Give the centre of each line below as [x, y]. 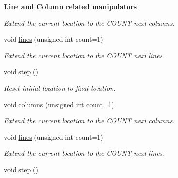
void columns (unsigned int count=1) [59, 104]
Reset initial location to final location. [60, 88]
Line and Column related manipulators [71, 6]
